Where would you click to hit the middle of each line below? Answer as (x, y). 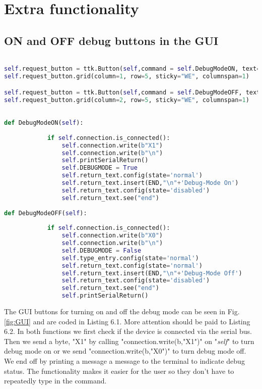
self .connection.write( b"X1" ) (112, 145)
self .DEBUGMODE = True (100, 168)
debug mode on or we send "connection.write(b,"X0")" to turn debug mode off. (125, 351)
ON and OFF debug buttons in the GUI (111, 40)
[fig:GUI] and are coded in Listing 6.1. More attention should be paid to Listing (127, 321)
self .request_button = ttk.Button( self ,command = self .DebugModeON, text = (132, 69)
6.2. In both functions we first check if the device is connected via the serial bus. (128, 331)
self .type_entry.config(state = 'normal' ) (130, 258)
